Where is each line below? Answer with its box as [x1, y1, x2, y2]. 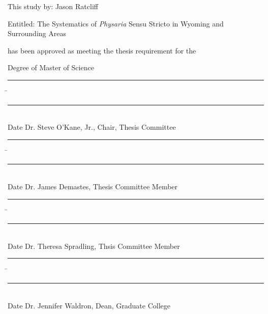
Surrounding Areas [8, 28, 66, 39]
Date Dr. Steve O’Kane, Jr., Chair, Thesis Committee [8, 122, 176, 132]
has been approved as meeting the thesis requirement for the [8, 45, 196, 55]
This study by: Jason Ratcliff [8, 1, 98, 11]
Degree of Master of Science [8, 62, 94, 73]
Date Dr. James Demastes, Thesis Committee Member [8, 181, 178, 191]
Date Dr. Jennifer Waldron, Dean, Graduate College [8, 300, 170, 310]
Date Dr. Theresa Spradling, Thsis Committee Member [8, 240, 180, 251]
